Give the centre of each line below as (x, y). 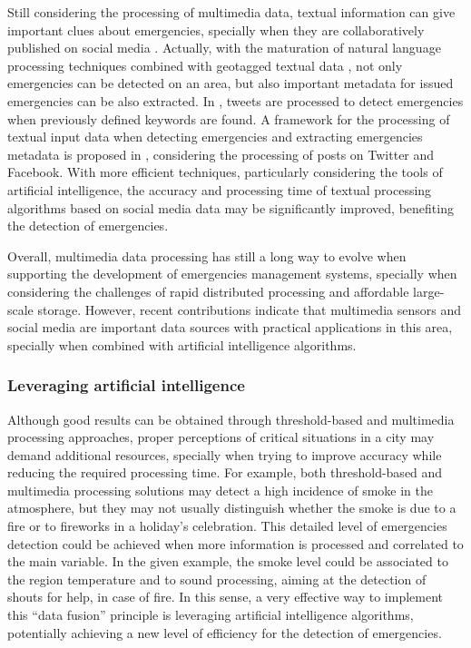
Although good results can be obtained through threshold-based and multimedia (231, 419)
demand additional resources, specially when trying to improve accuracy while (225, 454)
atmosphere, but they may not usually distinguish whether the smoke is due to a (232, 508)
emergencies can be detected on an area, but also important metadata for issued (231, 83)
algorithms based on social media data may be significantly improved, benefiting (231, 207)
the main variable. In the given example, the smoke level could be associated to (228, 561)
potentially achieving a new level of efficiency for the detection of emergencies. (225, 632)
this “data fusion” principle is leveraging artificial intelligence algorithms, (211, 615)
